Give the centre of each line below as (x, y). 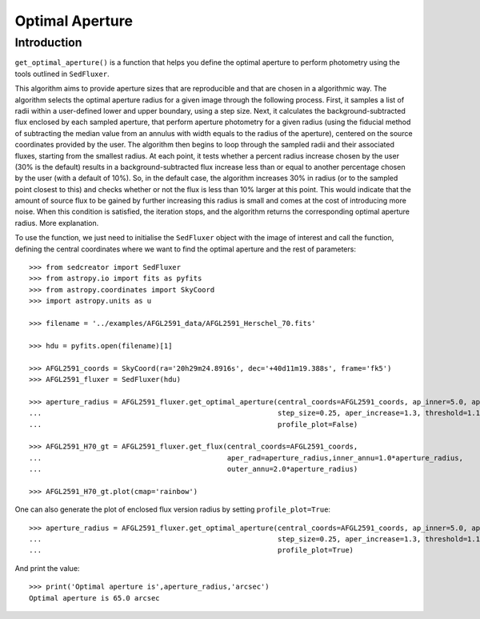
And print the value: (47, 568)
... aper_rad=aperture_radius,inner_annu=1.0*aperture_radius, (246, 458)
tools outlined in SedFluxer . (62, 74)
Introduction (48, 42)
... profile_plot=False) (194, 424)
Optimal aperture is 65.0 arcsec (94, 598)
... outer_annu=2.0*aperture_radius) (194, 469)
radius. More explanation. (57, 223)
